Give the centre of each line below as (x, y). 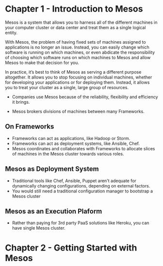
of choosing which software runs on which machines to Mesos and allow (78, 57)
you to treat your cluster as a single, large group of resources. (67, 87)
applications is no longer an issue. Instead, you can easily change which (77, 47)
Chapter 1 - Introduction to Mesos (74, 9)
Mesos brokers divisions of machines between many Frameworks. (78, 111)
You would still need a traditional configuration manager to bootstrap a (82, 191)
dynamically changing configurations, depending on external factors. (81, 186)
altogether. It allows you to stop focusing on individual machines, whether (79, 77)
